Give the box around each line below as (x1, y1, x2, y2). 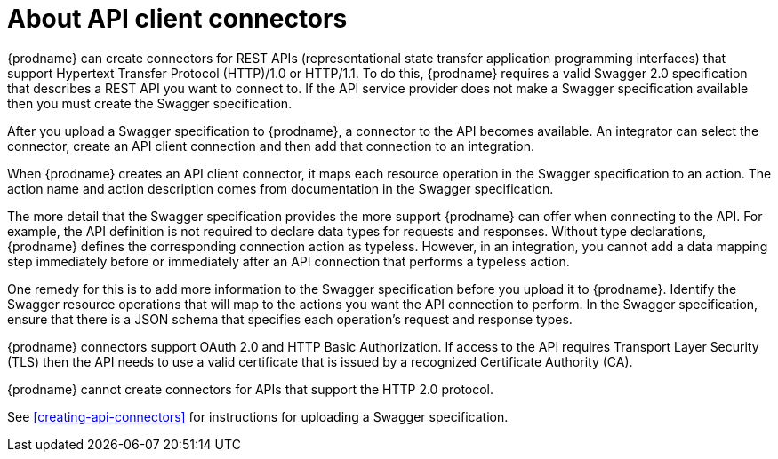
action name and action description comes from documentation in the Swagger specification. (7, 180, 554, 196)
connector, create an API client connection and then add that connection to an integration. (7, 138, 535, 154)
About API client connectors (7, 4, 348, 34)
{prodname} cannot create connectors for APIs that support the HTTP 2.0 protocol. (7, 381, 494, 397)
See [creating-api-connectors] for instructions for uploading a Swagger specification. (7, 408, 509, 424)
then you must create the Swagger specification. (7, 95, 293, 111)
